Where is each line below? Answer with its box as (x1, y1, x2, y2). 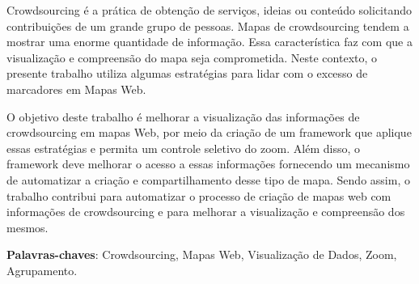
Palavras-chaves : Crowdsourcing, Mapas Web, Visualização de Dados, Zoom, (6, 246, 397, 263)
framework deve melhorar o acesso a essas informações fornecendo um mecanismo (6, 155, 410, 172)
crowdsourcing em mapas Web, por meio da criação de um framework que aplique (6, 124, 412, 141)
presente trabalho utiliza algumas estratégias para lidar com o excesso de (6, 65, 368, 82)
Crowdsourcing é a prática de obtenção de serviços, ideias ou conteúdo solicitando (6, 2, 413, 18)
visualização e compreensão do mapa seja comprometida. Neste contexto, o (6, 49, 378, 66)
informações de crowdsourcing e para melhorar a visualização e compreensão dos (6, 203, 405, 220)
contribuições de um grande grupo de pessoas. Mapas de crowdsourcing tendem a (6, 17, 409, 34)
